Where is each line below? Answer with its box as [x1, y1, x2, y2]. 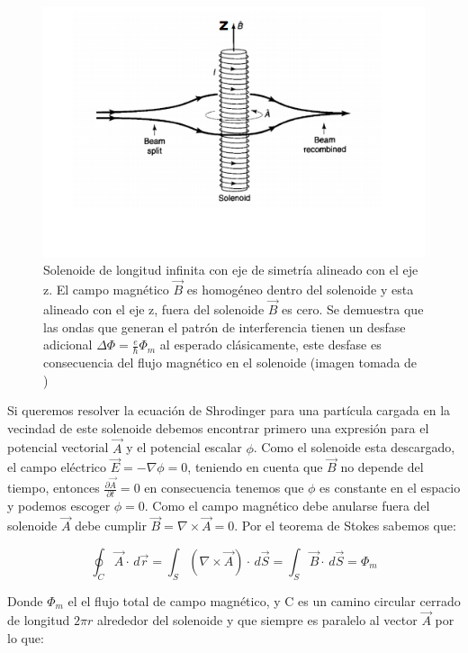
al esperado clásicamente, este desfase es [159, 335, 382, 354]
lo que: [7, 628, 44, 647]
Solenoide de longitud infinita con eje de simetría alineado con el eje [43, 260, 418, 279]
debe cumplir [75, 516, 147, 535]
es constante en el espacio [319, 478, 461, 497]
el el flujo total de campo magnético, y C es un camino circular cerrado [67, 591, 461, 610]
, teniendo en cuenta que [187, 458, 323, 476]
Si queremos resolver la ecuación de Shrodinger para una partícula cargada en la [7, 401, 451, 420]
